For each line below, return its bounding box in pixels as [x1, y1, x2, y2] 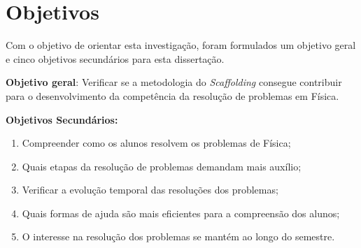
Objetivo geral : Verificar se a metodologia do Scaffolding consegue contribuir [6, 75, 342, 89]
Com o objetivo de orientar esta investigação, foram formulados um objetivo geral [6, 38, 356, 52]
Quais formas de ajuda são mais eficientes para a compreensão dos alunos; [22, 205, 340, 220]
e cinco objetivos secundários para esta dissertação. [6, 51, 225, 66]
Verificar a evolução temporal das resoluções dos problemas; [22, 182, 278, 197]
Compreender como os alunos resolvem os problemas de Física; [22, 136, 291, 150]
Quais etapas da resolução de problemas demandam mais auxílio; [22, 159, 302, 173]
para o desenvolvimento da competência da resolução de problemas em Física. [6, 88, 339, 103]
